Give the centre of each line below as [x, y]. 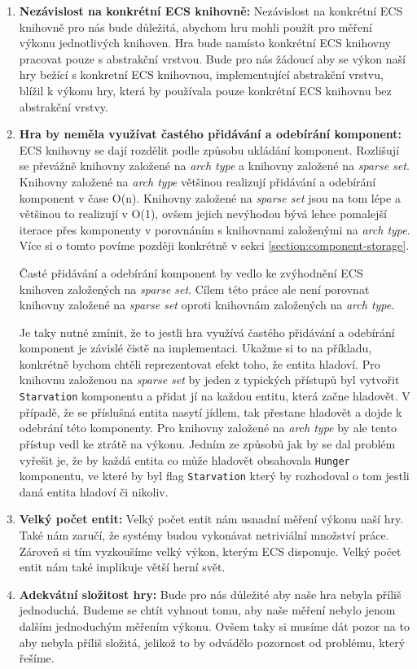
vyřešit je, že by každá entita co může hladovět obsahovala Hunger [184, 459]
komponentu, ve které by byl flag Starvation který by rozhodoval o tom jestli [214, 476]
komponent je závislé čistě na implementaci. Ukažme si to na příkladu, [195, 348]
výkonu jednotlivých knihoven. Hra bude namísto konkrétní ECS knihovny [205, 43]
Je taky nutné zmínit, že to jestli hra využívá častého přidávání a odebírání [207, 332]
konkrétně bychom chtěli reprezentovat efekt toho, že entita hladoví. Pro [200, 363]
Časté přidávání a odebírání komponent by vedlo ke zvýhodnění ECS [191, 272]
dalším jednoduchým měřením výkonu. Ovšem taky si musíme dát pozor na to [214, 625]
